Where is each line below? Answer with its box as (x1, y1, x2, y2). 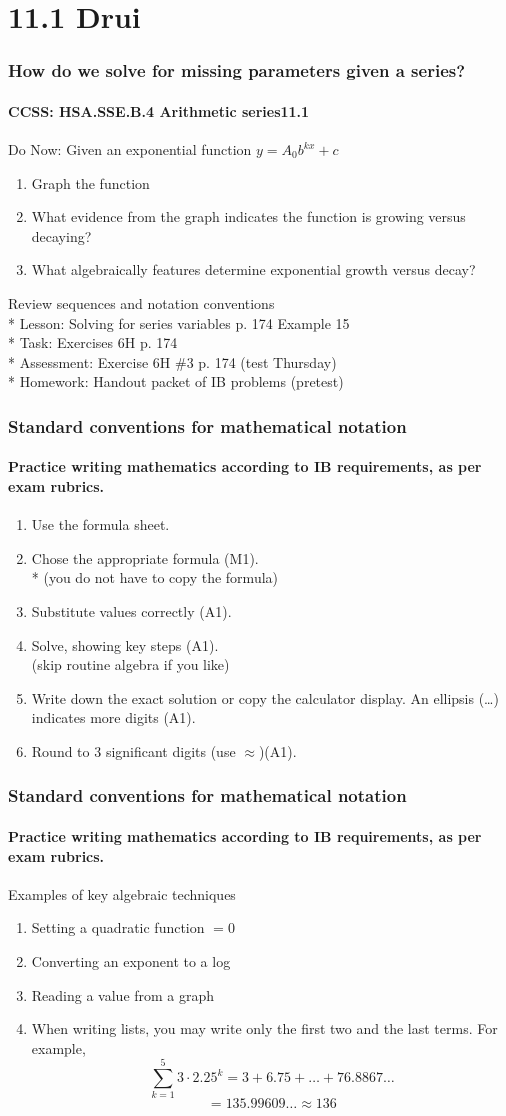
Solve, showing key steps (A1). (31, 634, 219, 655)
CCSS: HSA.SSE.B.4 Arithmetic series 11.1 (8, 100, 310, 121)
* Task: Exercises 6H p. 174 (8, 332, 178, 353)
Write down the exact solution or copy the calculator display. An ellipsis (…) (31, 687, 499, 708)
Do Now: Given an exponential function (8, 139, 252, 160)
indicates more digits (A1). (31, 707, 196, 728)
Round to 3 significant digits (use (31, 740, 236, 761)
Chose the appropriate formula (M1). (31, 547, 259, 568)
